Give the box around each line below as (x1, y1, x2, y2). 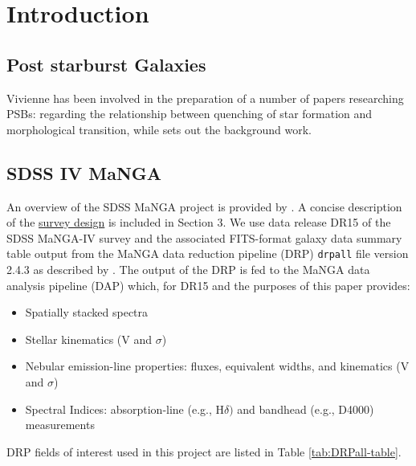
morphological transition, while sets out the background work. (6, 121, 312, 137)
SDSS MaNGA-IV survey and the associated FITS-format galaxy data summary (6, 229, 402, 246)
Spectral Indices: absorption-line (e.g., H (25, 400, 224, 417)
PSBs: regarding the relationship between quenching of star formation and (6, 105, 373, 122)
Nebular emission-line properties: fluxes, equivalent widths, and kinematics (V (25, 358, 410, 374)
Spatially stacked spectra (25, 304, 149, 321)
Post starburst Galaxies (6, 51, 206, 76)
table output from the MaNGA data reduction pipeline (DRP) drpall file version (6, 245, 409, 262)
